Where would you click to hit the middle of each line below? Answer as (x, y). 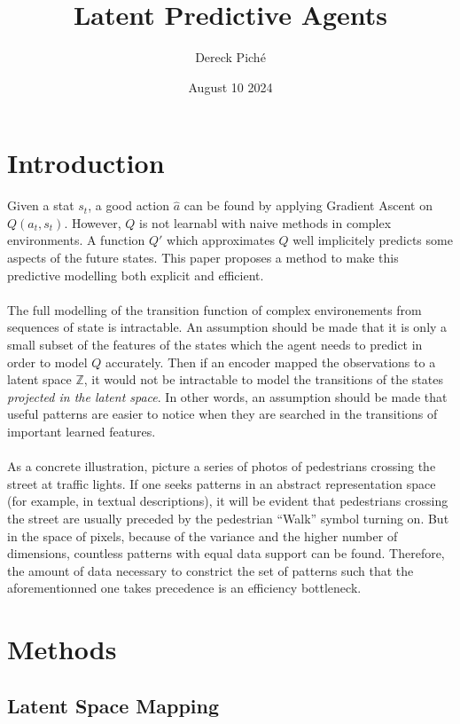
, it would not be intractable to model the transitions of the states (264, 379)
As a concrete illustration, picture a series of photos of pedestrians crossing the (222, 466)
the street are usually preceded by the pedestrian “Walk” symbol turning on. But (228, 518)
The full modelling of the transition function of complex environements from (214, 309)
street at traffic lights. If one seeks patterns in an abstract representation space (222, 483)
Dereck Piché (230, 57)
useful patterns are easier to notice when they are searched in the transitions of (222, 414)
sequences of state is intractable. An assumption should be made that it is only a (227, 327)
